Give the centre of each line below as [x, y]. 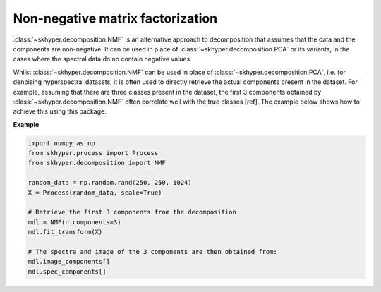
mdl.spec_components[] [67, 271]
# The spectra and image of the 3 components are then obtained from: [153, 251]
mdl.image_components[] [69, 262]
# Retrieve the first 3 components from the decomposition [132, 212]
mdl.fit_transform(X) [65, 232]
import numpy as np [61, 143]
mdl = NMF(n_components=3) [74, 222]
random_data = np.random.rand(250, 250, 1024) [110, 183]
